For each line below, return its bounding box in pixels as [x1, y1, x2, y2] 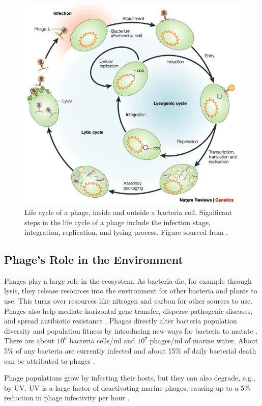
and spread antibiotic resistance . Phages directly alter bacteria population [4, 315, 237, 326]
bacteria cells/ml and [69, 335, 135, 346]
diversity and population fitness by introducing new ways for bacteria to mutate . [4, 325, 258, 336]
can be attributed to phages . [4, 355, 95, 366]
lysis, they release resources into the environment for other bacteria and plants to [4, 285, 257, 296]
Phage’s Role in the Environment [4, 252, 184, 267]
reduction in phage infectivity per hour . [4, 392, 130, 403]
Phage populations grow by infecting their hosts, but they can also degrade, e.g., [4, 372, 255, 383]
